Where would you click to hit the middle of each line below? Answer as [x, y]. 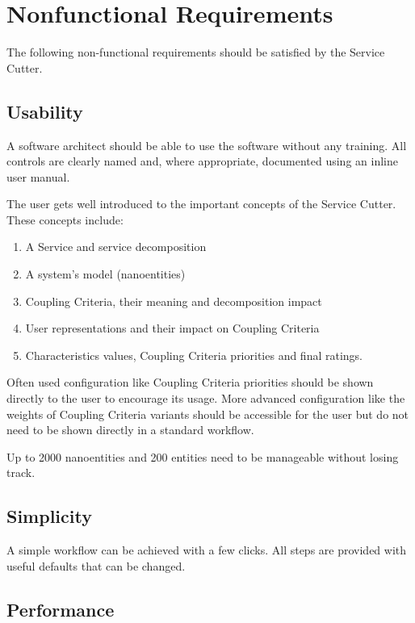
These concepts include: [65, 219]
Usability [45, 111]
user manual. [38, 176]
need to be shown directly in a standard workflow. [130, 430]
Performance [61, 609]
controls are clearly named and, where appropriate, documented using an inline [202, 161]
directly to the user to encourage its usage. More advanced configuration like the [206, 398]
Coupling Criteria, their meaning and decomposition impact [174, 301]
